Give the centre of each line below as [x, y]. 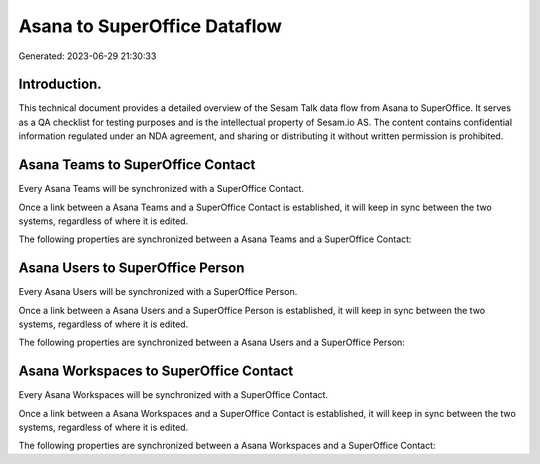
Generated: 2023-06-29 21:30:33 [87, 56]
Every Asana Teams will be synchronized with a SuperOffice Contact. [161, 189]
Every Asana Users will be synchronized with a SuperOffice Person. [158, 292]
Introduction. [60, 84]
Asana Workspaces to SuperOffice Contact [156, 371]
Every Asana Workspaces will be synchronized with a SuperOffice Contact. [173, 395]
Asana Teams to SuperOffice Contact [137, 165]
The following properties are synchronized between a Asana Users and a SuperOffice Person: [211, 342]
